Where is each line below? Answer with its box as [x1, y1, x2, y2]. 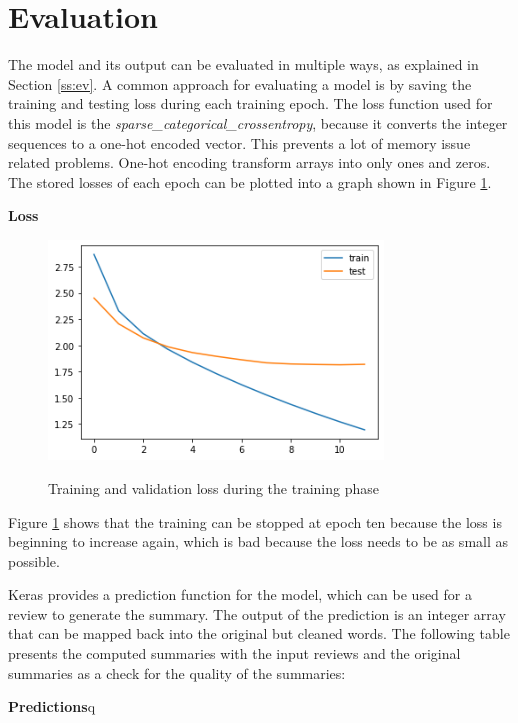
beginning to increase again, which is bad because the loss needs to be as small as [8, 531, 509, 552]
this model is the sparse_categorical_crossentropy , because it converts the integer [8, 112, 508, 133]
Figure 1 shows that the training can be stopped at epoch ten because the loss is [8, 511, 502, 532]
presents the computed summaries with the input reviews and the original [8, 643, 461, 664]
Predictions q [8, 696, 96, 717]
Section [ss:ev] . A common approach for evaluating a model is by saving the [8, 73, 472, 94]
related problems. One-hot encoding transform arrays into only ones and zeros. [8, 152, 491, 173]
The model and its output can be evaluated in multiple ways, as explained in [8, 54, 479, 75]
